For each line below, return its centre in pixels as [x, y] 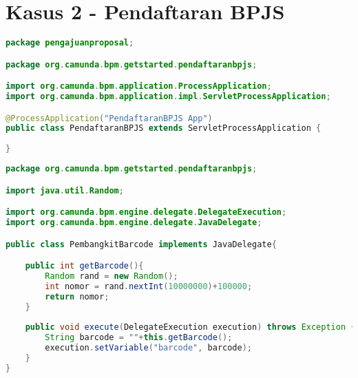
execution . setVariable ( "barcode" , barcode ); [149, 348]
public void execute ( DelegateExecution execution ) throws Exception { [190, 327]
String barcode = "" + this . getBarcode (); [139, 338]
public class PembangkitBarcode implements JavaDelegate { [141, 244]
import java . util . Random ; [65, 190]
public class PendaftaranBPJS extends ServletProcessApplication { [164, 128]
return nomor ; [77, 296]
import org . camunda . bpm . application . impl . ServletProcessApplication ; [168, 97]
